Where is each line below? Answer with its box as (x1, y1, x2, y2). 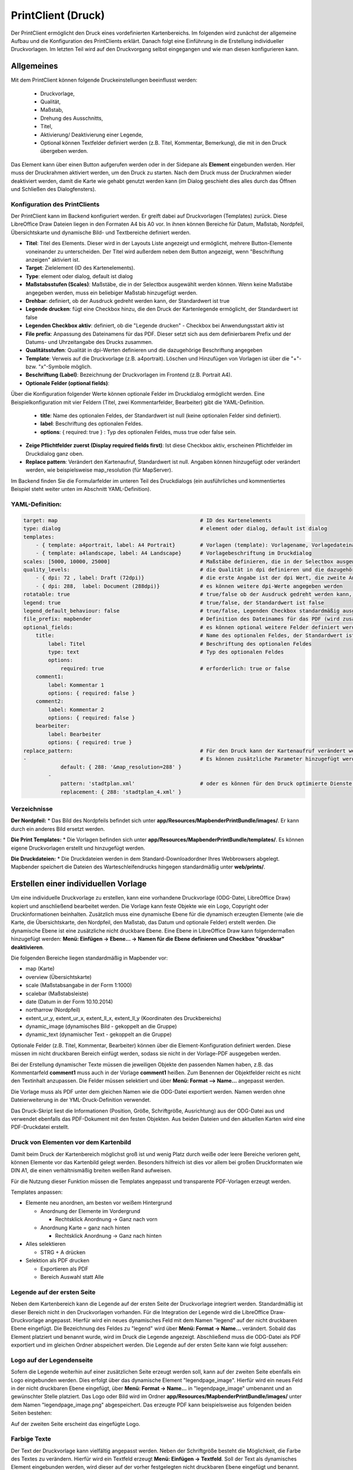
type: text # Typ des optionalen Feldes (48, 649, 284, 655)
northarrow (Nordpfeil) (25, 1006, 81, 1014)
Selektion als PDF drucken (25, 1257, 89, 1264)
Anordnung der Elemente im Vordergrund (40, 1207, 141, 1214)
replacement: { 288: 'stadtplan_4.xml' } (60, 789, 182, 795)
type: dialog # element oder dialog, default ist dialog (23, 525, 328, 532)
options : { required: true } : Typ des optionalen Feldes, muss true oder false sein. (40, 428, 237, 435)
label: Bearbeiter (48, 731, 101, 737)
